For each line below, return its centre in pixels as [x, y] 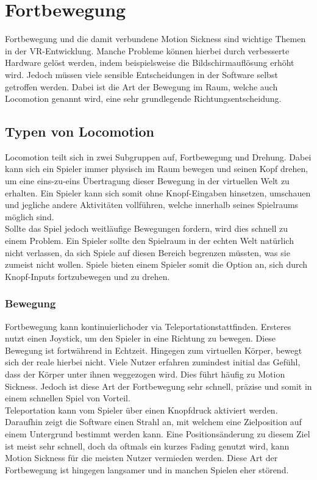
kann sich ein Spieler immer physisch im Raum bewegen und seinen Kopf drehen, [157, 169]
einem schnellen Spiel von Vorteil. [68, 398]
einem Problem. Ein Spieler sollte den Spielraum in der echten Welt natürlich [149, 241]
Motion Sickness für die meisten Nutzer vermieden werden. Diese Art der [141, 458]
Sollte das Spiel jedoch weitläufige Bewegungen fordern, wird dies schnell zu [147, 228]
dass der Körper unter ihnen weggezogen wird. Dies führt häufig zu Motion [145, 374]
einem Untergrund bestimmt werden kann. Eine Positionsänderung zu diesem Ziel [158, 433]
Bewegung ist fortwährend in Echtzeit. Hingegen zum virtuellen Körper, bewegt [154, 350]
